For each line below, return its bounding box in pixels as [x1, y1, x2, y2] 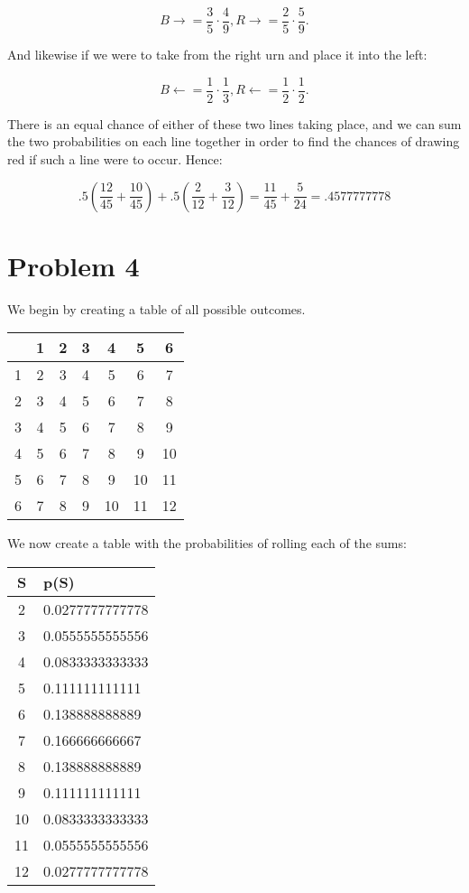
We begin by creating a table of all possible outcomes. [7, 299, 306, 318]
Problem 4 [7, 247, 140, 284]
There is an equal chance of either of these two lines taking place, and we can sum [7, 114, 462, 133]
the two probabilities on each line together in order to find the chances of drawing [7, 132, 460, 151]
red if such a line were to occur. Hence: [7, 149, 223, 168]
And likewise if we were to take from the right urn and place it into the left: [7, 45, 428, 64]
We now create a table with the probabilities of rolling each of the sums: [7, 534, 407, 553]
